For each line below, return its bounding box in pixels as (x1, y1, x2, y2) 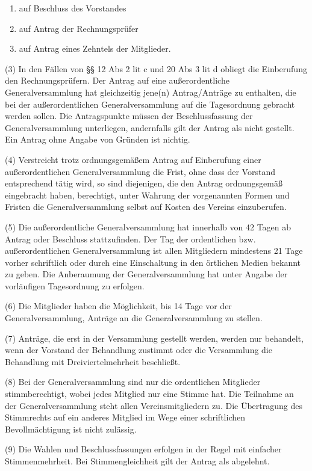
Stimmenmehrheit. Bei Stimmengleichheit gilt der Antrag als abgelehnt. (5, 455, 270, 467)
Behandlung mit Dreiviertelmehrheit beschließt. (5, 355, 181, 368)
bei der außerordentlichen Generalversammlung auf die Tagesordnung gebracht (5, 97, 295, 110)
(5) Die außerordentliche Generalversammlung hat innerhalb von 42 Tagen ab (5, 220, 292, 233)
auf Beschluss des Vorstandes (19, 2, 126, 14)
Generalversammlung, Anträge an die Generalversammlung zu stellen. (5, 312, 263, 324)
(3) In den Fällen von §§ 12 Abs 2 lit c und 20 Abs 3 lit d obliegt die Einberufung (5, 62, 307, 75)
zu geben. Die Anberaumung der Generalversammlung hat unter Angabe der (5, 268, 288, 280)
